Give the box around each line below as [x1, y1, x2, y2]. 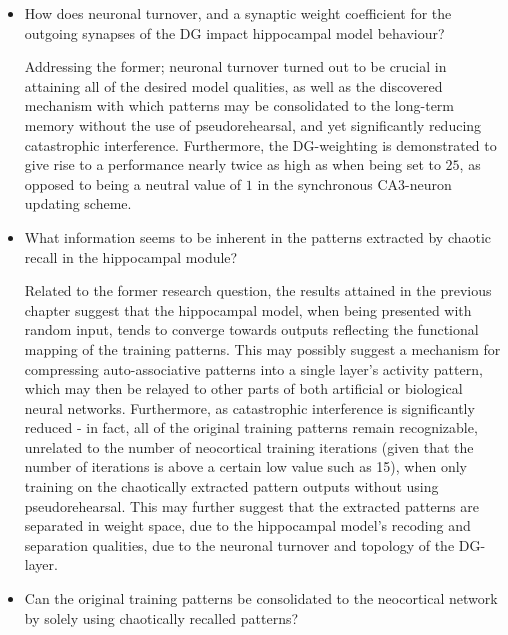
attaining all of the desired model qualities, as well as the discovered [24, 75, 443, 96]
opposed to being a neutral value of [24, 173, 242, 194]
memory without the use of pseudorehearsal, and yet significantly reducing [24, 114, 482, 135]
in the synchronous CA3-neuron [257, 173, 452, 194]
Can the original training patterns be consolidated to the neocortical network [24, 588, 498, 609]
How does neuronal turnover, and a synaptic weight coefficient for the [24, 3, 452, 23]
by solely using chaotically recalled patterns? [24, 607, 299, 628]
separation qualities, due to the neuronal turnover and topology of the [24, 534, 455, 555]
